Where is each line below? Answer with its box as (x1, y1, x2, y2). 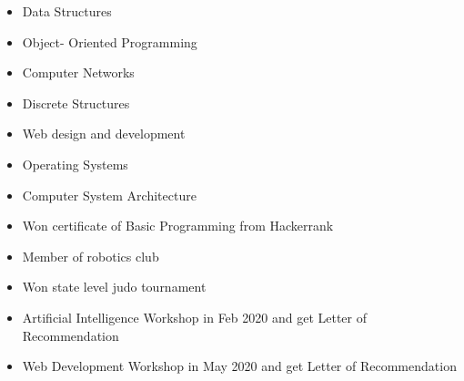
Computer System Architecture (22, 185, 197, 204)
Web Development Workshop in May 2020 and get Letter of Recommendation (22, 356, 457, 376)
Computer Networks (22, 63, 135, 82)
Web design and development (22, 124, 186, 143)
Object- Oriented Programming (22, 32, 197, 51)
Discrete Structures (22, 93, 130, 112)
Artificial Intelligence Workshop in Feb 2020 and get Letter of (22, 307, 368, 326)
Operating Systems (22, 154, 128, 173)
